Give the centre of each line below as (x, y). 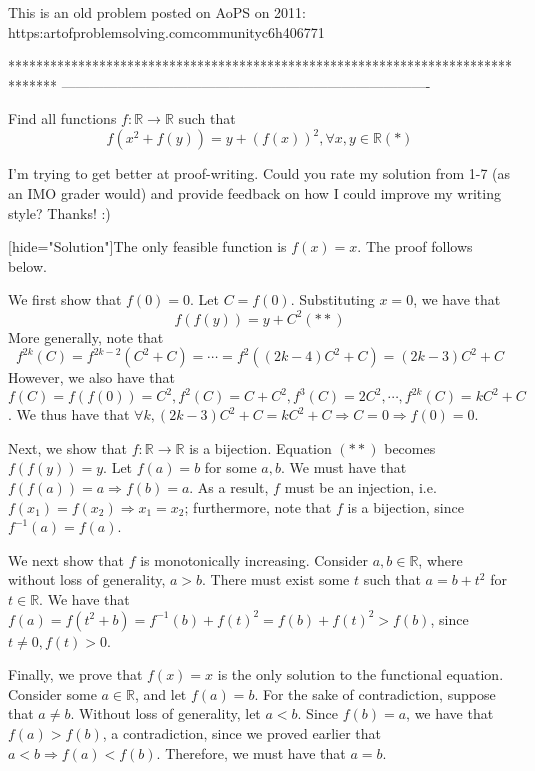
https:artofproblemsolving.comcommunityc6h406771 (166, 31)
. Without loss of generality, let (165, 713)
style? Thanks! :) (59, 212)
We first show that (65, 299)
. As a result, (229, 487)
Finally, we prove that (75, 674)
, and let (160, 693)
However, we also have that (91, 377)
